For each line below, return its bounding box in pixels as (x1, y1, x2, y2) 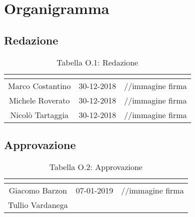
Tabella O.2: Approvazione (49, 160, 142, 172)
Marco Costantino (8, 79, 71, 91)
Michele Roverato (8, 94, 70, 106)
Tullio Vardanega (8, 198, 68, 210)
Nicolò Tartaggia (10, 108, 68, 120)
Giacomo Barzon (8, 184, 67, 196)
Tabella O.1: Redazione (56, 56, 138, 68)
